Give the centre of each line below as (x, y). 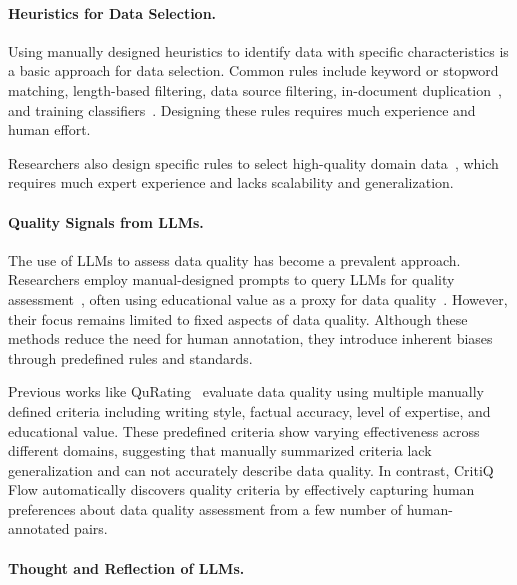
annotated (39, 528)
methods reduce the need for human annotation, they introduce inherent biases (250, 338)
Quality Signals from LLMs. (106, 221)
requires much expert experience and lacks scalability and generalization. (231, 182)
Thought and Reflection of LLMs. (126, 567)
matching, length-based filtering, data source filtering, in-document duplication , (255, 89)
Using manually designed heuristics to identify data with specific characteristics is (258, 50)
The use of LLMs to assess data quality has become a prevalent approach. (234, 259)
